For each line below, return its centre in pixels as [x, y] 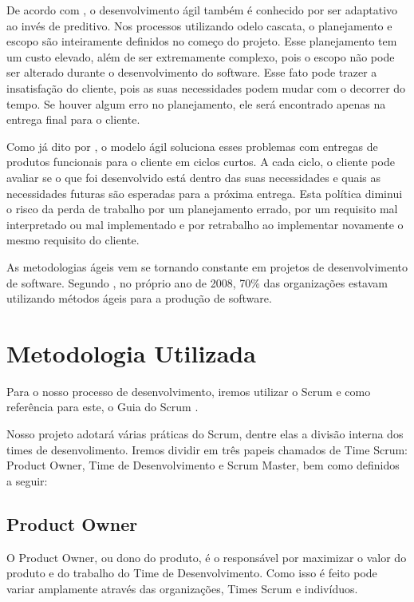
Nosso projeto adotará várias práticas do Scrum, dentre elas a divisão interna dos [205, 434]
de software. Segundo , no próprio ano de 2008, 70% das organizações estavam [197, 282]
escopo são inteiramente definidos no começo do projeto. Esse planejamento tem [202, 41]
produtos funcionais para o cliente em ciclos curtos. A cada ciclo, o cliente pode [201, 162]
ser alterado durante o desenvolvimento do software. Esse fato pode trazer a [192, 72]
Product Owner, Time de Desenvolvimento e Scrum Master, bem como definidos [203, 465]
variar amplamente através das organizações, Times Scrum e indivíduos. [182, 588]
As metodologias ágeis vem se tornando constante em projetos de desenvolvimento [207, 266]
